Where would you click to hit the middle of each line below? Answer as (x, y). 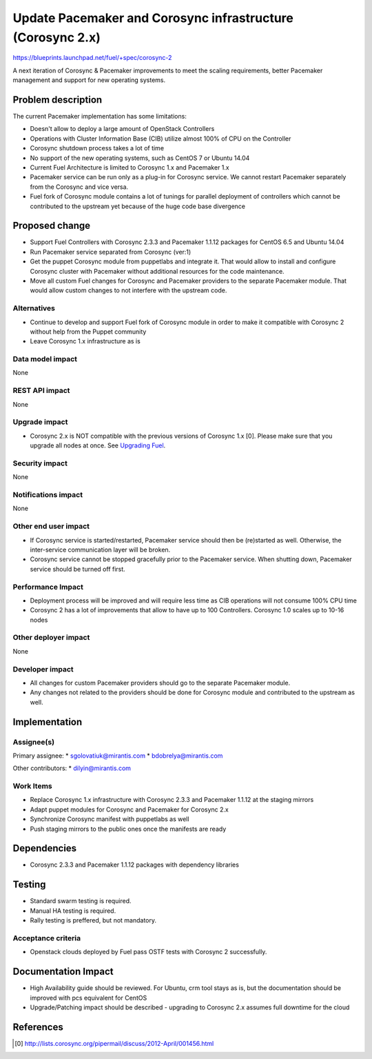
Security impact (40, 463)
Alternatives (34, 308)
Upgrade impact (40, 422)
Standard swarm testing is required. (81, 901)
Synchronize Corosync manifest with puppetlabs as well (110, 819)
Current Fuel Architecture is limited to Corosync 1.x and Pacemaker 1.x (130, 167)
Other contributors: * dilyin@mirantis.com (72, 768)
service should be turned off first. (77, 569)
